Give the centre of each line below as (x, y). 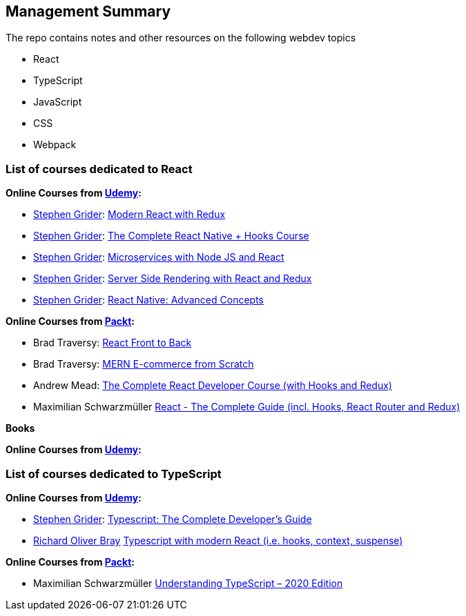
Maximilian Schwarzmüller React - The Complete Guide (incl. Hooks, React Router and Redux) (247, 407)
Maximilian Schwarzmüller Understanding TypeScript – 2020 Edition (188, 583)
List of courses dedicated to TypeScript (114, 474)
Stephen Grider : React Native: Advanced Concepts (148, 300)
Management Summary (88, 11)
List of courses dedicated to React (99, 169)
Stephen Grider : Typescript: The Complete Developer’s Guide (173, 519)
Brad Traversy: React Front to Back (113, 343)
